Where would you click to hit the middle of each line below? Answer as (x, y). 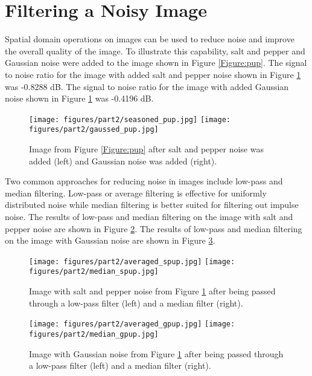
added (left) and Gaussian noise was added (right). (123, 160)
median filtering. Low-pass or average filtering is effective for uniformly (136, 193)
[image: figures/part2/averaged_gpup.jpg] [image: (132, 324)
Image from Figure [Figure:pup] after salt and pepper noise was (146, 149)
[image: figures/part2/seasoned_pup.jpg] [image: (130, 119)
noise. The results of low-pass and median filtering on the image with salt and (149, 216)
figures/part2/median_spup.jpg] (94, 272)
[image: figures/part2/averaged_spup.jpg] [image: (132, 261)
